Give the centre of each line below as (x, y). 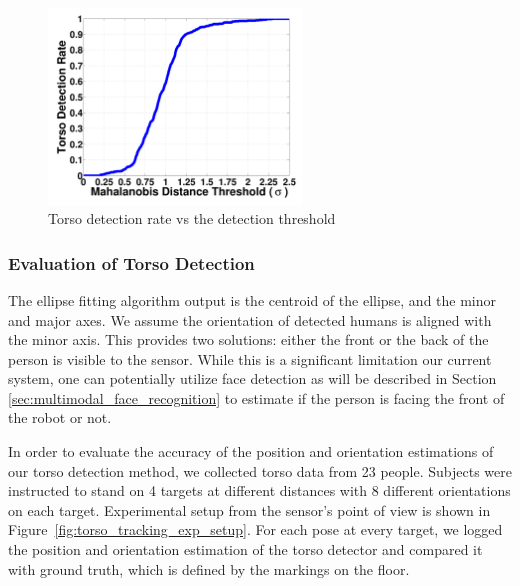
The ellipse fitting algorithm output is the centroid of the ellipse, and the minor (252, 299)
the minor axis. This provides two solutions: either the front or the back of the (248, 339)
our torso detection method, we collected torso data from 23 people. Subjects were (260, 470)
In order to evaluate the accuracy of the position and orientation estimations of (251, 451)
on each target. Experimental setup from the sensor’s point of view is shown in (249, 509)
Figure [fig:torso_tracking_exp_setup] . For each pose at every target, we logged (255, 529)
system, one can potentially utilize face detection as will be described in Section (252, 378)
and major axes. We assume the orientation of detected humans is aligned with (250, 319)
